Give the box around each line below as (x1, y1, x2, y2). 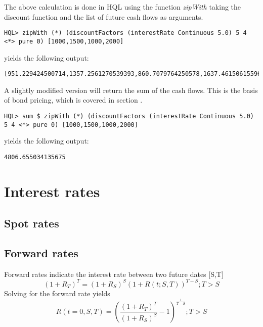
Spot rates (4, 215, 59, 231)
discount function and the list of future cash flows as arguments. (4, 11, 203, 22)
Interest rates (4, 180, 100, 201)
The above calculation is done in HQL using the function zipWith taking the (4, 2, 241, 12)
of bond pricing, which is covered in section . (4, 95, 143, 105)
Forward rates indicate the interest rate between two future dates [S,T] (4, 268, 224, 279)
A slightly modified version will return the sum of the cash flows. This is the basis (4, 84, 258, 95)
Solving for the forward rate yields (4, 288, 110, 298)
